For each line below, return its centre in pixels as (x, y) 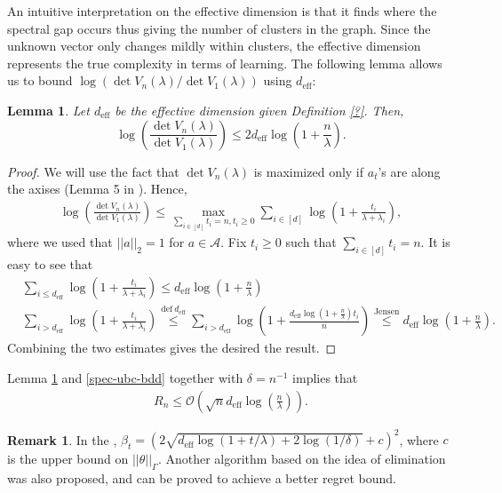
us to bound (40, 80)
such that (311, 242)
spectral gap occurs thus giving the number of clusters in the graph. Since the (219, 28)
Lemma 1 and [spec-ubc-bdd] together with (125, 377)
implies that (325, 377)
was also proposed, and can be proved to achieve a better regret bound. (202, 477)
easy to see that (50, 264)
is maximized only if (309, 171)
